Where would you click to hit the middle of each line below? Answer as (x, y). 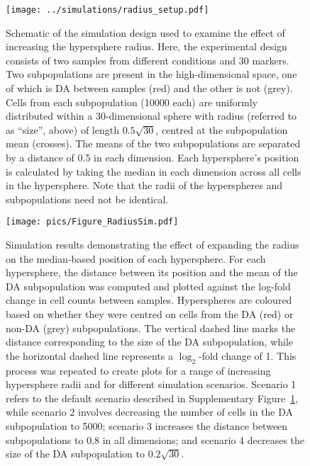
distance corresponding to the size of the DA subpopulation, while (150, 342)
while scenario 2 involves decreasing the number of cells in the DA (150, 412)
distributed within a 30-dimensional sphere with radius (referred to (151, 116)
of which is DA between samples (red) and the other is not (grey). (149, 88)
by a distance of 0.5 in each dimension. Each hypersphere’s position (153, 157)
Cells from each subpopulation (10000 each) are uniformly (132, 102)
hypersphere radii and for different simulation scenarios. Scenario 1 (151, 384)
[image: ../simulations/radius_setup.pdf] (107, 10)
